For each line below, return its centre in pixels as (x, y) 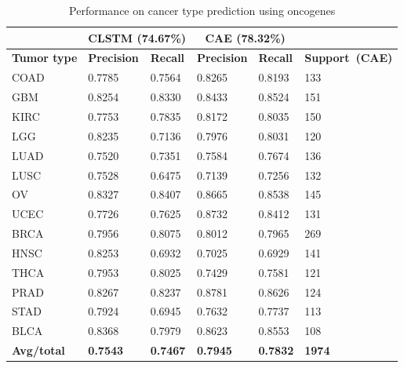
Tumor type (45, 58)
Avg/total (38, 350)
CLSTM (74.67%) (137, 37)
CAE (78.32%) (245, 37)
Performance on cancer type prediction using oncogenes (202, 10)
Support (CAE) (349, 58)
